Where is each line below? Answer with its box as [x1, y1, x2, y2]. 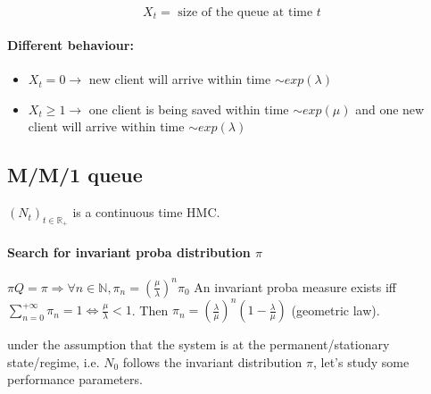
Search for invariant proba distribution [7, 243, 251, 262]
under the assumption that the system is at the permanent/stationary [7, 335, 390, 354]
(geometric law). [291, 300, 380, 319]
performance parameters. [7, 370, 143, 389]
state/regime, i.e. [7, 352, 100, 371]
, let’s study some [313, 352, 410, 371]
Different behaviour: [7, 36, 134, 54]
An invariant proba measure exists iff [194, 277, 396, 296]
